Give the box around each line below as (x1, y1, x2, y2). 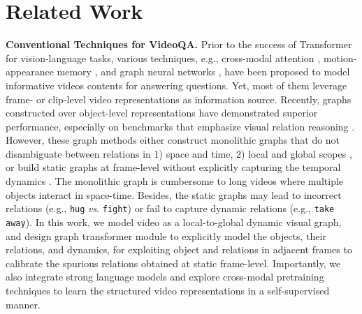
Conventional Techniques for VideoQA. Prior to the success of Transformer (6, 37, 352, 52)
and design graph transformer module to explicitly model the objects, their (6, 228, 326, 243)
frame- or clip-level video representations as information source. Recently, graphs (6, 91, 352, 106)
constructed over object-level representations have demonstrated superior (6, 105, 318, 120)
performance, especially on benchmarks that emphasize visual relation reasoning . (6, 119, 355, 133)
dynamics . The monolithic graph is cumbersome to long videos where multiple (6, 174, 344, 188)
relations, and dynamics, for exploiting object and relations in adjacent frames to (6, 242, 352, 257)
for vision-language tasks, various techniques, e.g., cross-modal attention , (6, 50, 321, 65)
